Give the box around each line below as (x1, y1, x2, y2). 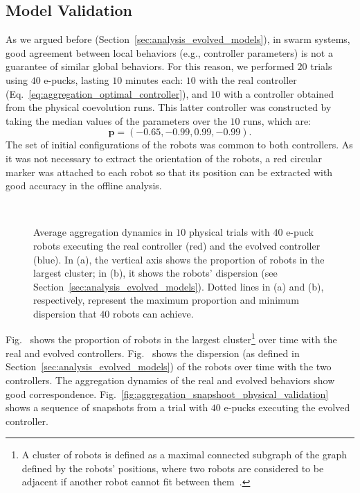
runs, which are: (243, 113, 312, 128)
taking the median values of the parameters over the (6, 113, 227, 128)
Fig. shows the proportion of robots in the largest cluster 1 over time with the (6, 330, 337, 347)
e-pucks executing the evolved (224, 400, 350, 415)
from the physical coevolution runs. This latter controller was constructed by (6, 100, 332, 114)
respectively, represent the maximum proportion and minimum (33, 293, 299, 307)
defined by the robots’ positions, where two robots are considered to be (21, 460, 324, 475)
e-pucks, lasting (44, 72, 109, 87)
